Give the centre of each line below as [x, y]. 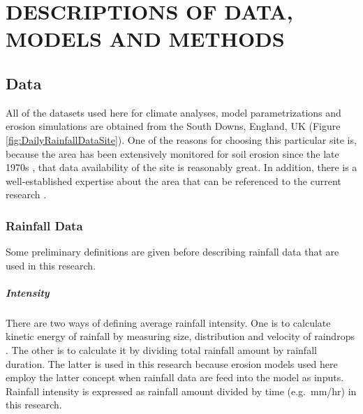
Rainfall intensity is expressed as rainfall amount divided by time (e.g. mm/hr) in [181, 391]
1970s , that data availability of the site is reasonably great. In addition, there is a [181, 167]
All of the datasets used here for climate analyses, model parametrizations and [173, 112]
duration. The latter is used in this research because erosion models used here [172, 363]
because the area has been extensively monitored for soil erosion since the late [172, 153]
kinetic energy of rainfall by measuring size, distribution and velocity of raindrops [180, 336]
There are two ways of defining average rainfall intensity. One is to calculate [168, 322]
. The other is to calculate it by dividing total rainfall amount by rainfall [161, 350]
